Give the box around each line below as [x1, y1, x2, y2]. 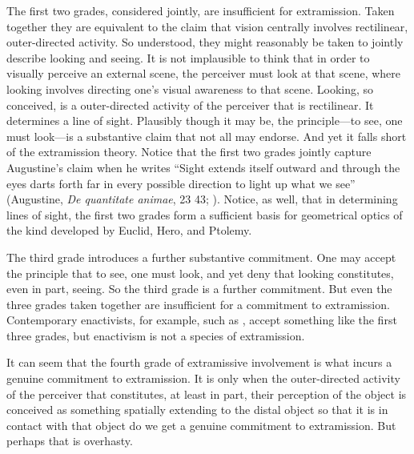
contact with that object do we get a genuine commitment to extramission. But [6, 416, 396, 433]
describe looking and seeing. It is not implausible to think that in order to [6, 49, 370, 66]
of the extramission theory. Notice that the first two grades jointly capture [6, 143, 372, 160]
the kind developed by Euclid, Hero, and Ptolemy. [6, 222, 252, 239]
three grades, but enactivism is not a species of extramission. [6, 327, 305, 344]
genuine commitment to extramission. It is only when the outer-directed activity [6, 370, 400, 387]
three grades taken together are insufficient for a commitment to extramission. [6, 295, 390, 312]
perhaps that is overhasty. [6, 432, 133, 449]
